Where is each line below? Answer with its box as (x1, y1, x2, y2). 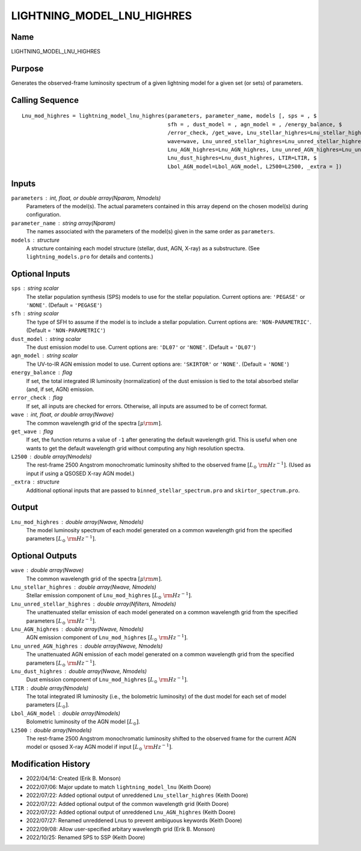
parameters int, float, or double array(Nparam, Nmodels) (11, 194, 161, 201)
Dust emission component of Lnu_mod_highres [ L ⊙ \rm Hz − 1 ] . (26, 675, 188, 685)
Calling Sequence (11, 95, 79, 105)
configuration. (26, 211, 61, 218)
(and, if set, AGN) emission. (26, 386, 94, 393)
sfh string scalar (11, 310, 60, 317)
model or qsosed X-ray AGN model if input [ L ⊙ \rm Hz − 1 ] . (26, 743, 173, 752)
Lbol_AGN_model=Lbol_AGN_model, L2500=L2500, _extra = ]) (167, 163, 342, 170)
